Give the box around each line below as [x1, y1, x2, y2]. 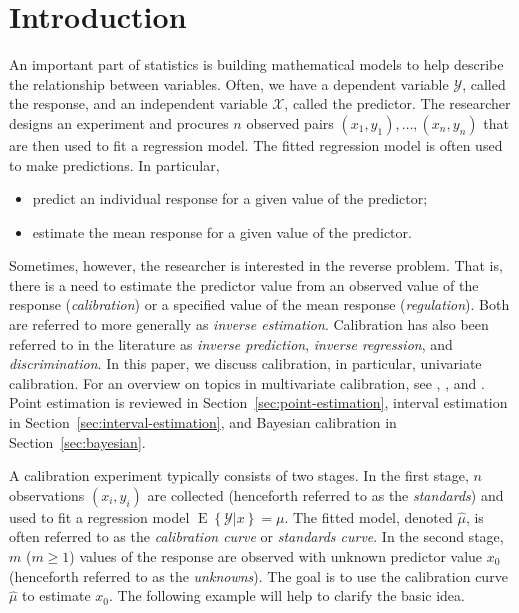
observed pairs [246, 112, 334, 133]
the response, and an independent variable [9, 93, 268, 114]
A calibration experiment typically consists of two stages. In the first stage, [9, 465, 469, 486]
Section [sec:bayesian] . [9, 431, 146, 452]
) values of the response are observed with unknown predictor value [69, 546, 483, 566]
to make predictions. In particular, [9, 154, 220, 175]
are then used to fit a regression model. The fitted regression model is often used [9, 134, 503, 155]
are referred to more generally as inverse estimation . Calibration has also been [9, 314, 489, 335]
